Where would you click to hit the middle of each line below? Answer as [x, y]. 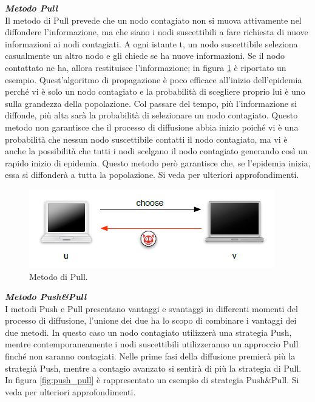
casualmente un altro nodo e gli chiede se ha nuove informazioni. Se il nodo [145, 56]
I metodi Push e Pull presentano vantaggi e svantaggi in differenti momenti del [151, 308]
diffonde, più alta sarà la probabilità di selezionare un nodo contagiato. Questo [151, 115]
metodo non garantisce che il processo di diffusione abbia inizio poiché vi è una [152, 127]
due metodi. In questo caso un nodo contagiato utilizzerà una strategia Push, [148, 332]
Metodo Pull [31, 8]
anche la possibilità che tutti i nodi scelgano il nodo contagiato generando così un [156, 151]
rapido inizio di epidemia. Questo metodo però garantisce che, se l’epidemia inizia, [158, 162]
